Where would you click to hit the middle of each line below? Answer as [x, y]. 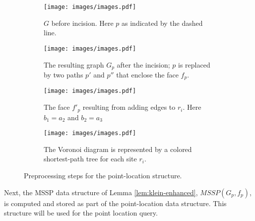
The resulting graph [74, 64]
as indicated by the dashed [162, 23]
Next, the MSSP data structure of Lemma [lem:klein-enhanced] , [101, 192]
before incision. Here [82, 23]
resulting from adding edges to [129, 107]
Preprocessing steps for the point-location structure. [103, 175]
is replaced [194, 64]
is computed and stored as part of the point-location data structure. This [115, 203]
